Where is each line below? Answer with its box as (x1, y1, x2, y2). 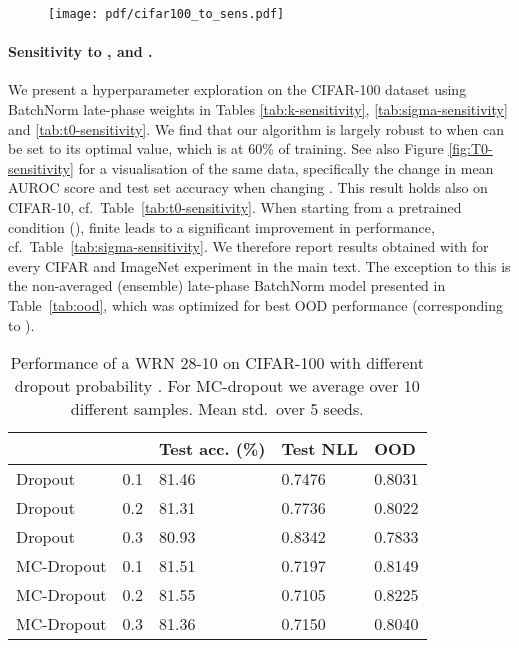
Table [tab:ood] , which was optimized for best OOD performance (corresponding (8, 294, 503, 315)
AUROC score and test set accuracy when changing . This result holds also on (8, 177, 488, 198)
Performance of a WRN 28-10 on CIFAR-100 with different (10, 351, 425, 375)
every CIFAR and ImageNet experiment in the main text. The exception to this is (8, 255, 511, 276)
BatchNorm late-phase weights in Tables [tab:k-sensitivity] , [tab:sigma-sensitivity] (8, 99, 508, 120)
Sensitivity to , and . (8, 41, 153, 62)
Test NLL (281, 437, 359, 461)
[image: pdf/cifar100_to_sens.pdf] (48, 7, 285, 21)
